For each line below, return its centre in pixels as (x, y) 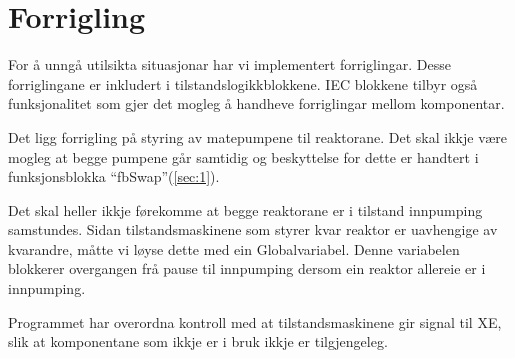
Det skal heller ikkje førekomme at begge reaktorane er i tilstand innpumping (245, 209)
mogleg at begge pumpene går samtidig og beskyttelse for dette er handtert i (243, 156)
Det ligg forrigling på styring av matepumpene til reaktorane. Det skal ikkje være (257, 136)
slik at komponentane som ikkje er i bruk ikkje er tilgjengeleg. (198, 341)
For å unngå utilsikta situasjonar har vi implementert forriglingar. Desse (229, 64)
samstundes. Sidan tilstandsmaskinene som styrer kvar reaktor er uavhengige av (253, 229)
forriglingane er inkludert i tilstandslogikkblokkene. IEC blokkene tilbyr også (243, 83)
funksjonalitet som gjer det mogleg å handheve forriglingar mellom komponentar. (256, 103)
